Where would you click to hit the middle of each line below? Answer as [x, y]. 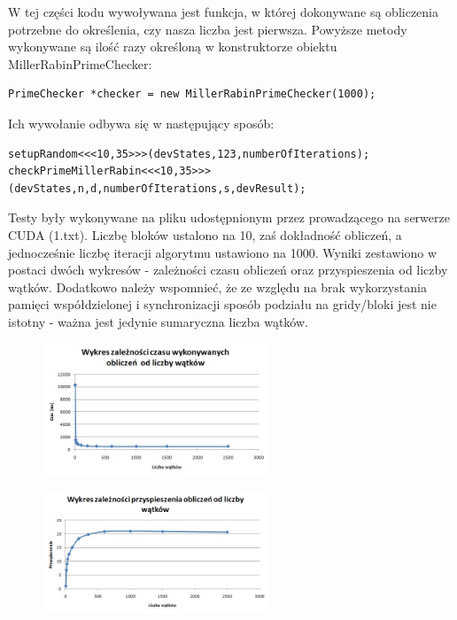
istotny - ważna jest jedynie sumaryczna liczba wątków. [158, 321]
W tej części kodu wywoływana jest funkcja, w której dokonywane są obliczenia [223, 12]
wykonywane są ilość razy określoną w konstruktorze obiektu [173, 46]
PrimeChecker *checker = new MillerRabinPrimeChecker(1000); [192, 94]
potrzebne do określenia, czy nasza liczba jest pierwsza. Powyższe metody [208, 29]
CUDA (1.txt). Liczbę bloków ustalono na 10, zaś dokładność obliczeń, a [205, 234]
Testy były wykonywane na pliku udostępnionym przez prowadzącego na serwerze [229, 217]
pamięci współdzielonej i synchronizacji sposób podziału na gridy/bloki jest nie [222, 304]
